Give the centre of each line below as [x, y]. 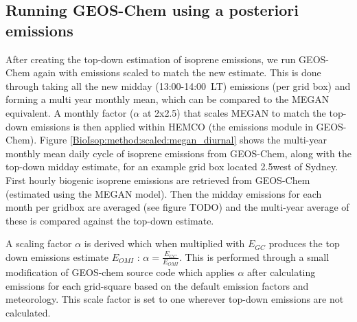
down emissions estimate [57, 256]
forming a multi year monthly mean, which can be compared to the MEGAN [168, 99]
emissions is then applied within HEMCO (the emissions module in [172, 126]
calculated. [28, 312]
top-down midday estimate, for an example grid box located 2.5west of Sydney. [172, 166]
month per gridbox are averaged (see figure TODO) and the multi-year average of [177, 207]
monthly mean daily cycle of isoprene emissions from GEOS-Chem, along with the [178, 153]
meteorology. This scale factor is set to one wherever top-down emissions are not [175, 299]
